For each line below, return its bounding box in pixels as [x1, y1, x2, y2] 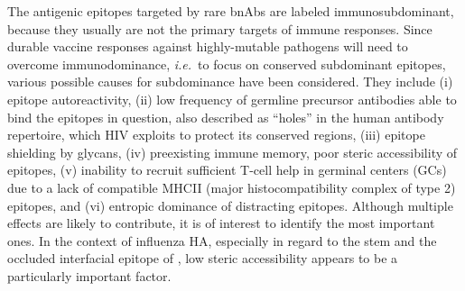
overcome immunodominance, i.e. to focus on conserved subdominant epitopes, [7, 54, 446, 73]
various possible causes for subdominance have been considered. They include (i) [7, 72, 453, 91]
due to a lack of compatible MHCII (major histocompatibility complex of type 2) [7, 177, 456, 196]
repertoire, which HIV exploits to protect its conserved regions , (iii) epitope [7, 125, 425, 144]
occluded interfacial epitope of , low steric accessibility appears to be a [7, 249, 398, 268]
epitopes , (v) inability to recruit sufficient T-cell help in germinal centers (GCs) [7, 160, 447, 179]
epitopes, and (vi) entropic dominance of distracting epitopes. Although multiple [7, 196, 453, 214]
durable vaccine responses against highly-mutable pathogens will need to [7, 37, 408, 56]
